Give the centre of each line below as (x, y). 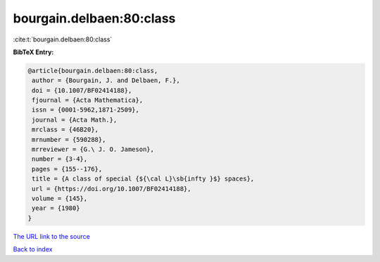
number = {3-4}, (60, 159)
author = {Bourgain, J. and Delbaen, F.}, (106, 80)
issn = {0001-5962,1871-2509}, (86, 110)
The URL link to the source (52, 236)
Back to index (33, 249)
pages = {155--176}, (67, 169)
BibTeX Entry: (33, 52)
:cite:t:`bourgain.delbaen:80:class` (63, 39)
